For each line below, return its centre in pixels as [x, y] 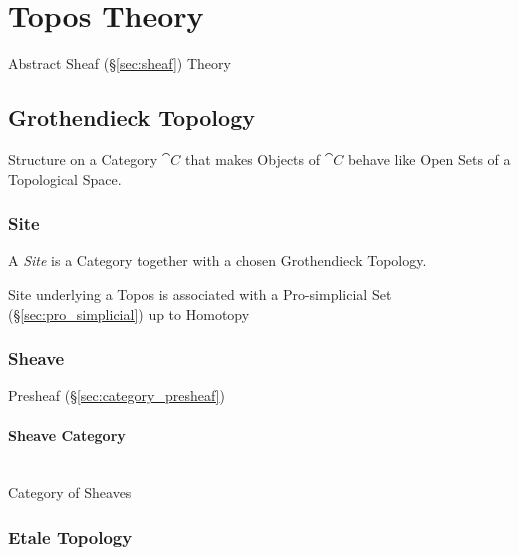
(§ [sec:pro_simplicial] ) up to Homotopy [129, 313]
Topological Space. [65, 178]
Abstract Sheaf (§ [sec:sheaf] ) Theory [119, 63]
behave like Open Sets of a [429, 158]
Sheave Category [67, 434]
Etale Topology [70, 536]
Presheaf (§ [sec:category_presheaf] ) [116, 395]
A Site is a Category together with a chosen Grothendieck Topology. [217, 260]
